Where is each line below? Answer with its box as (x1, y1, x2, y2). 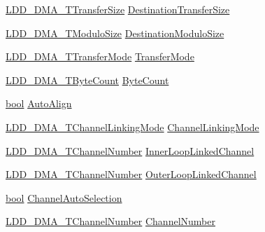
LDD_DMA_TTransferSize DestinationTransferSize (6, 2, 230, 16)
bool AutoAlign (6, 96, 72, 111)
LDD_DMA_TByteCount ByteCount (6, 72, 169, 87)
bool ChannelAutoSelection (6, 190, 122, 205)
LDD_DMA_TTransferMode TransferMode (6, 49, 194, 64)
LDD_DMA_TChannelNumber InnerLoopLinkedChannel (6, 143, 255, 158)
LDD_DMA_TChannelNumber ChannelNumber (6, 214, 215, 228)
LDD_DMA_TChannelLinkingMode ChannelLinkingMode (6, 119, 259, 134)
